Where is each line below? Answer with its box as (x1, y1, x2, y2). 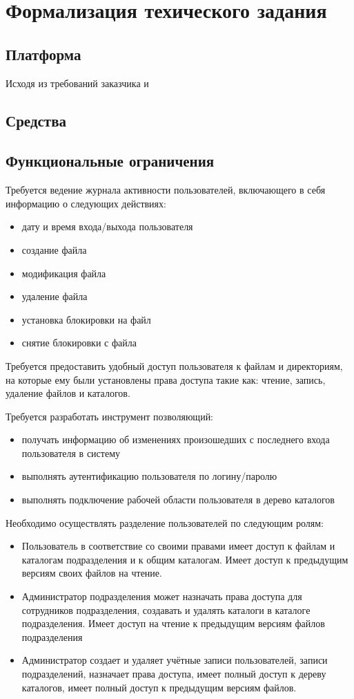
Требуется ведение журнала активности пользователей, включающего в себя (6, 183, 326, 197)
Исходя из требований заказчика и (6, 75, 149, 90)
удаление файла (21, 289, 88, 304)
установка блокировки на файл (21, 312, 151, 326)
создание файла (21, 242, 87, 257)
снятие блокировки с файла (21, 335, 137, 350)
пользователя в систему (21, 445, 121, 460)
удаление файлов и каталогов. (6, 386, 130, 400)
